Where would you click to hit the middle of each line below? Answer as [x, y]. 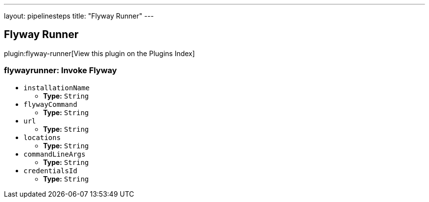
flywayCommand [50, 104]
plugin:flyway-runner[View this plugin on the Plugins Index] [99, 53]
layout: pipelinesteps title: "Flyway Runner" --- [79, 16]
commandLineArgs [55, 154]
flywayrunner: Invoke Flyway [60, 71]
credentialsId [50, 171]
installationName [57, 88]
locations [42, 137]
